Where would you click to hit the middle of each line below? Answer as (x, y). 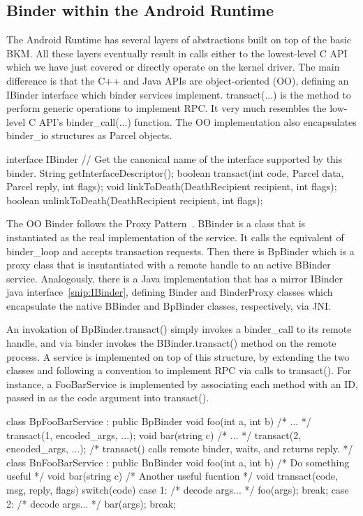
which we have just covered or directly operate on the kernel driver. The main (173, 67)
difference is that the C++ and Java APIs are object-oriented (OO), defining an (178, 80)
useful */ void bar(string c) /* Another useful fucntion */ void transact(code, (172, 476)
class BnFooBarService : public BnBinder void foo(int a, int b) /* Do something (178, 462)
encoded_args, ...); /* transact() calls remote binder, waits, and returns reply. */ (180, 449)
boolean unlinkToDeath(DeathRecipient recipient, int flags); (135, 200)
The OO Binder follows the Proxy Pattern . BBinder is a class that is (156, 223)
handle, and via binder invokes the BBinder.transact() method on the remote (171, 343)
